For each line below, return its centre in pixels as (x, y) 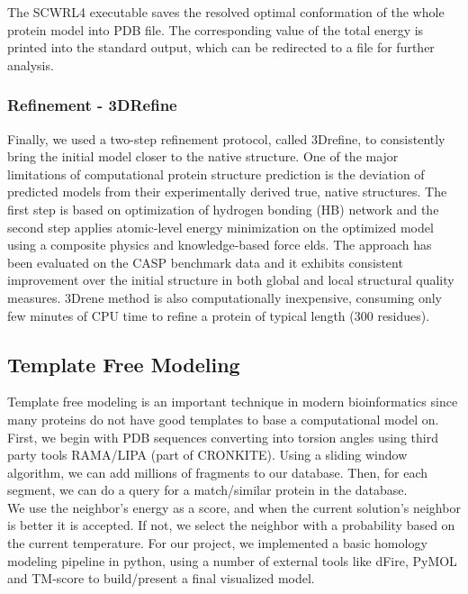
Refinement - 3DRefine (92, 105)
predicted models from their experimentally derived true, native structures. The (227, 192)
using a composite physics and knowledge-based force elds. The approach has (220, 245)
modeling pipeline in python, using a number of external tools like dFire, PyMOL (232, 560)
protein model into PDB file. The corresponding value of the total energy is (216, 29)
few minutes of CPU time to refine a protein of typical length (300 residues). (219, 315)
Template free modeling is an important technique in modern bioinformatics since (233, 402)
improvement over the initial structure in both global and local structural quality (231, 280)
